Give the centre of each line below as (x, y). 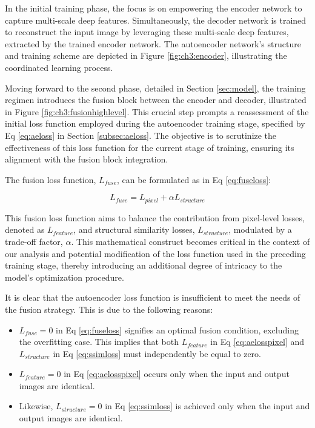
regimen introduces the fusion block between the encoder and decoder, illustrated (156, 100)
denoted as (25, 229)
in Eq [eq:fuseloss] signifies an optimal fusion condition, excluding (177, 329)
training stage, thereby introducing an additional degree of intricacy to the (144, 265)
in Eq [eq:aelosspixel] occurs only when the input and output (177, 374)
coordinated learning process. (59, 67)
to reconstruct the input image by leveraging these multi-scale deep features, (147, 32)
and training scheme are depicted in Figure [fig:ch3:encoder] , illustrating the (146, 55)
